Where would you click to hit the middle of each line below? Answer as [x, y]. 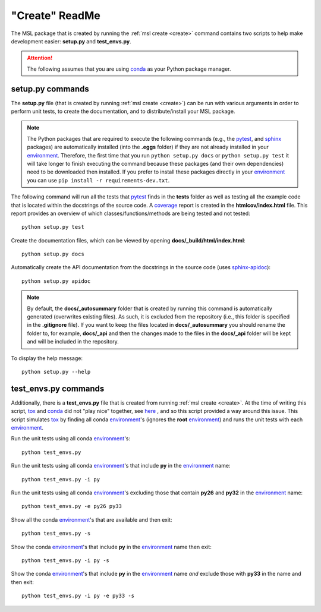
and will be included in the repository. [73, 342]
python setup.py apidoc [56, 281]
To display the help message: [47, 358]
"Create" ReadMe [56, 15]
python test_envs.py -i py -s [66, 560]
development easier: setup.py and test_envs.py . [71, 41]
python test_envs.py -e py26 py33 [72, 506]
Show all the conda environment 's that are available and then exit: [92, 519]
